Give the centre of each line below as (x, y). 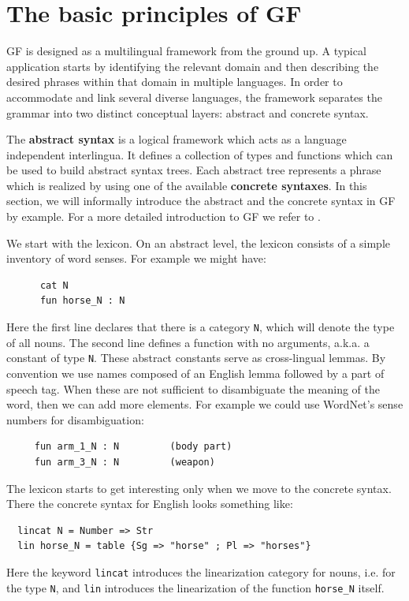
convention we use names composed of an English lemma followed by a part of (195, 373)
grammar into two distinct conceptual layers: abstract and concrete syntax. (188, 112)
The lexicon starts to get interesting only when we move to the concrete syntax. (199, 488)
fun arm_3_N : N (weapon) (125, 462)
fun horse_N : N (82, 301)
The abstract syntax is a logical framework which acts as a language (177, 139)
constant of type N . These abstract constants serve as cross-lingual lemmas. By (196, 358)
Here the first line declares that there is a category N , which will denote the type (201, 327)
